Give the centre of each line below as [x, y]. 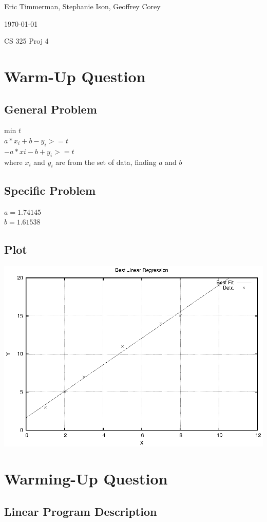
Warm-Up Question [75, 76]
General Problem [51, 109]
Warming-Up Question [86, 479]
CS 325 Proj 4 [26, 41]
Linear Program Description [81, 511]
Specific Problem [50, 190]
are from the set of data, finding [106, 162]
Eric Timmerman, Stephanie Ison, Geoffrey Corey [82, 6]
